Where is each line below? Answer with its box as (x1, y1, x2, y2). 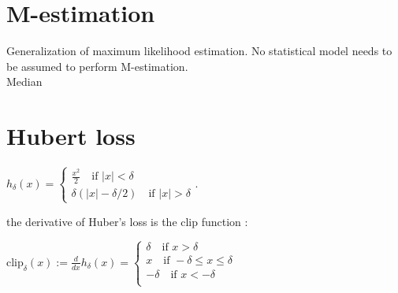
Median (6, 73, 43, 90)
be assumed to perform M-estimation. (6, 57, 188, 74)
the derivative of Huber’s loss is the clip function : (6, 213, 248, 229)
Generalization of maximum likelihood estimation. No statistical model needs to (6, 43, 392, 59)
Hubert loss (6, 120, 136, 152)
